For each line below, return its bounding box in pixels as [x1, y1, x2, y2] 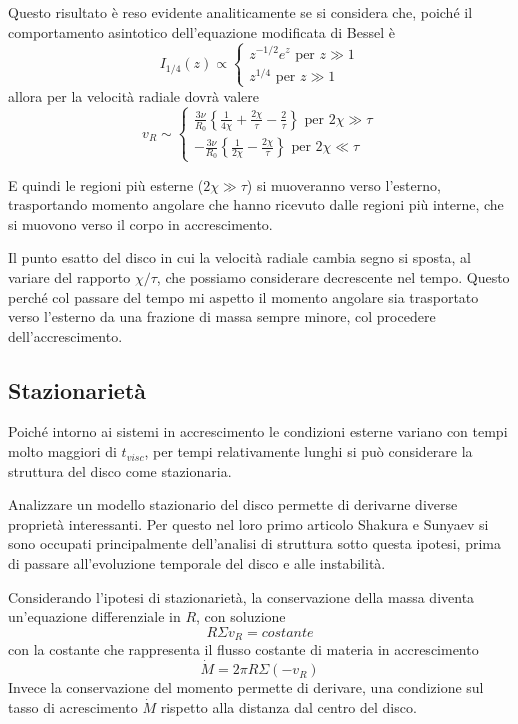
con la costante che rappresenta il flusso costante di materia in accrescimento [8, 639, 479, 660]
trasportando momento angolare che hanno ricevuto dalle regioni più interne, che [8, 194, 504, 215]
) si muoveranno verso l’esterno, [246, 174, 441, 195]
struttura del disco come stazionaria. [8, 460, 232, 481]
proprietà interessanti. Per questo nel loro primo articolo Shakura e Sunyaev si [8, 513, 489, 534]
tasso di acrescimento [8, 696, 138, 717]
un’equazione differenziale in [8, 606, 181, 627]
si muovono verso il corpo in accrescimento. [8, 213, 273, 234]
